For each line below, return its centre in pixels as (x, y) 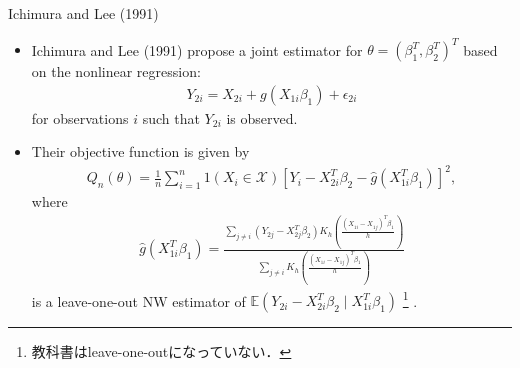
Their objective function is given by (140, 151)
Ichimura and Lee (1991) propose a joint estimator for (197, 49)
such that (171, 117)
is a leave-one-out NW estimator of (138, 300)
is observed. (262, 117)
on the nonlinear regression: (116, 71)
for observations (80, 117)
